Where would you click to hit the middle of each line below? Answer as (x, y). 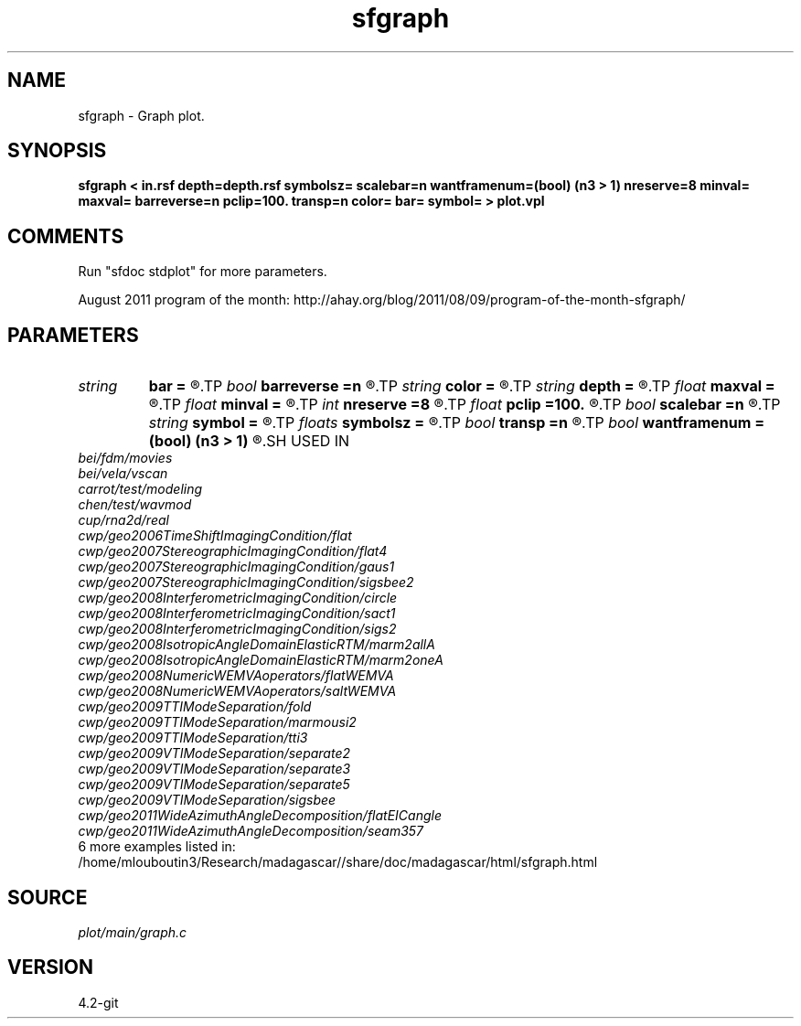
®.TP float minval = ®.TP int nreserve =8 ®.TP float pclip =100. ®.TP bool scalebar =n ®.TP (465, 405)
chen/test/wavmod (135, 505)
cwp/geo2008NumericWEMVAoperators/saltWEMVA (237, 691)
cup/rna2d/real (123, 520)
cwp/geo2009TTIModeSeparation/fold (195, 707)
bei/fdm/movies (125, 458)
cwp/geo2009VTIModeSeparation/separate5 (214, 785)
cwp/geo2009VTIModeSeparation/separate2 (214, 753)
